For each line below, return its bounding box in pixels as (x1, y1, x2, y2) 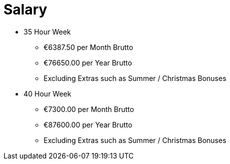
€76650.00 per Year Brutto (44, 58, 132, 67)
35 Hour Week (24, 27, 71, 36)
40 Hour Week (24, 89, 72, 98)
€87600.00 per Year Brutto (44, 120, 132, 129)
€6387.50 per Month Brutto (44, 42, 133, 51)
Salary (4, 1, 48, 18)
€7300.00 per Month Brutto (44, 104, 134, 113)
